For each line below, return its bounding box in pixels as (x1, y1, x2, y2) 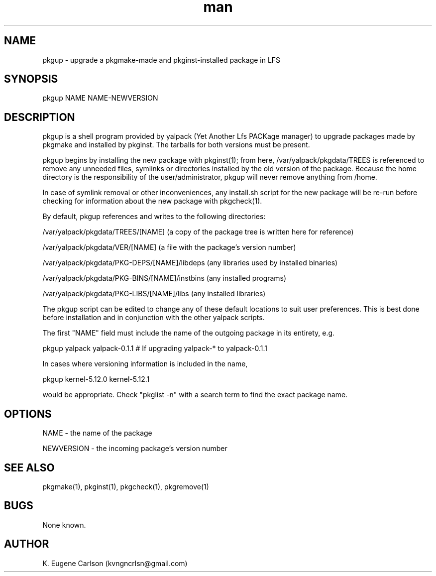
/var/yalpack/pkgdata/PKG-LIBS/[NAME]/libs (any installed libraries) (42, 289, 266, 298)
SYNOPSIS (4, 73, 58, 86)
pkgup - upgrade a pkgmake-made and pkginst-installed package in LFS (42, 55, 281, 64)
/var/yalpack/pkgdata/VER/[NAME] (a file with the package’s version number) (42, 243, 296, 252)
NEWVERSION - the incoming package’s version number (42, 444, 227, 453)
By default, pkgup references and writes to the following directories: (42, 212, 266, 221)
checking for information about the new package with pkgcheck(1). (42, 197, 262, 206)
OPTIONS (4, 407, 52, 420)
